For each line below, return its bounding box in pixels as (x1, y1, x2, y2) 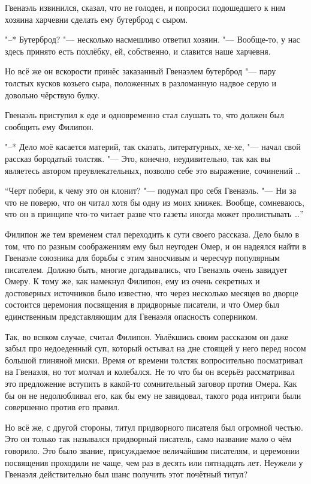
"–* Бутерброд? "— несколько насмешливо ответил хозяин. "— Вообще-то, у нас (5, 33, 300, 46)
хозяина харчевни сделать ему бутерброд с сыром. (5, 13, 188, 25)
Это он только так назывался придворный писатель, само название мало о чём (5, 432, 292, 445)
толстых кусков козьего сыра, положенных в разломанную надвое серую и (5, 76, 276, 89)
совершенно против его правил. (5, 401, 120, 413)
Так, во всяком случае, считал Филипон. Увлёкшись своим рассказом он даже (5, 330, 289, 342)
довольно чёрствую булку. (5, 88, 100, 101)
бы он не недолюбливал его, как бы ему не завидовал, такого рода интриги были (5, 389, 301, 401)
